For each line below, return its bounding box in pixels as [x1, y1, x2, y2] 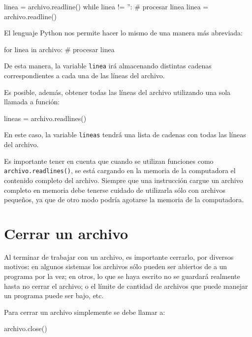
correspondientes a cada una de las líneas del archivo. [4, 70, 165, 81]
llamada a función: [4, 96, 60, 107]
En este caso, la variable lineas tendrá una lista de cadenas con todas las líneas [4, 129, 246, 140]
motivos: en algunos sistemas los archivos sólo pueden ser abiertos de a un [4, 261, 227, 272]
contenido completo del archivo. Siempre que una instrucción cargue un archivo [4, 175, 243, 185]
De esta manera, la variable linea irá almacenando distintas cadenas [4, 61, 212, 71]
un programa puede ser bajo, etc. [4, 290, 104, 301]
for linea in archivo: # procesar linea [4, 44, 115, 54]
